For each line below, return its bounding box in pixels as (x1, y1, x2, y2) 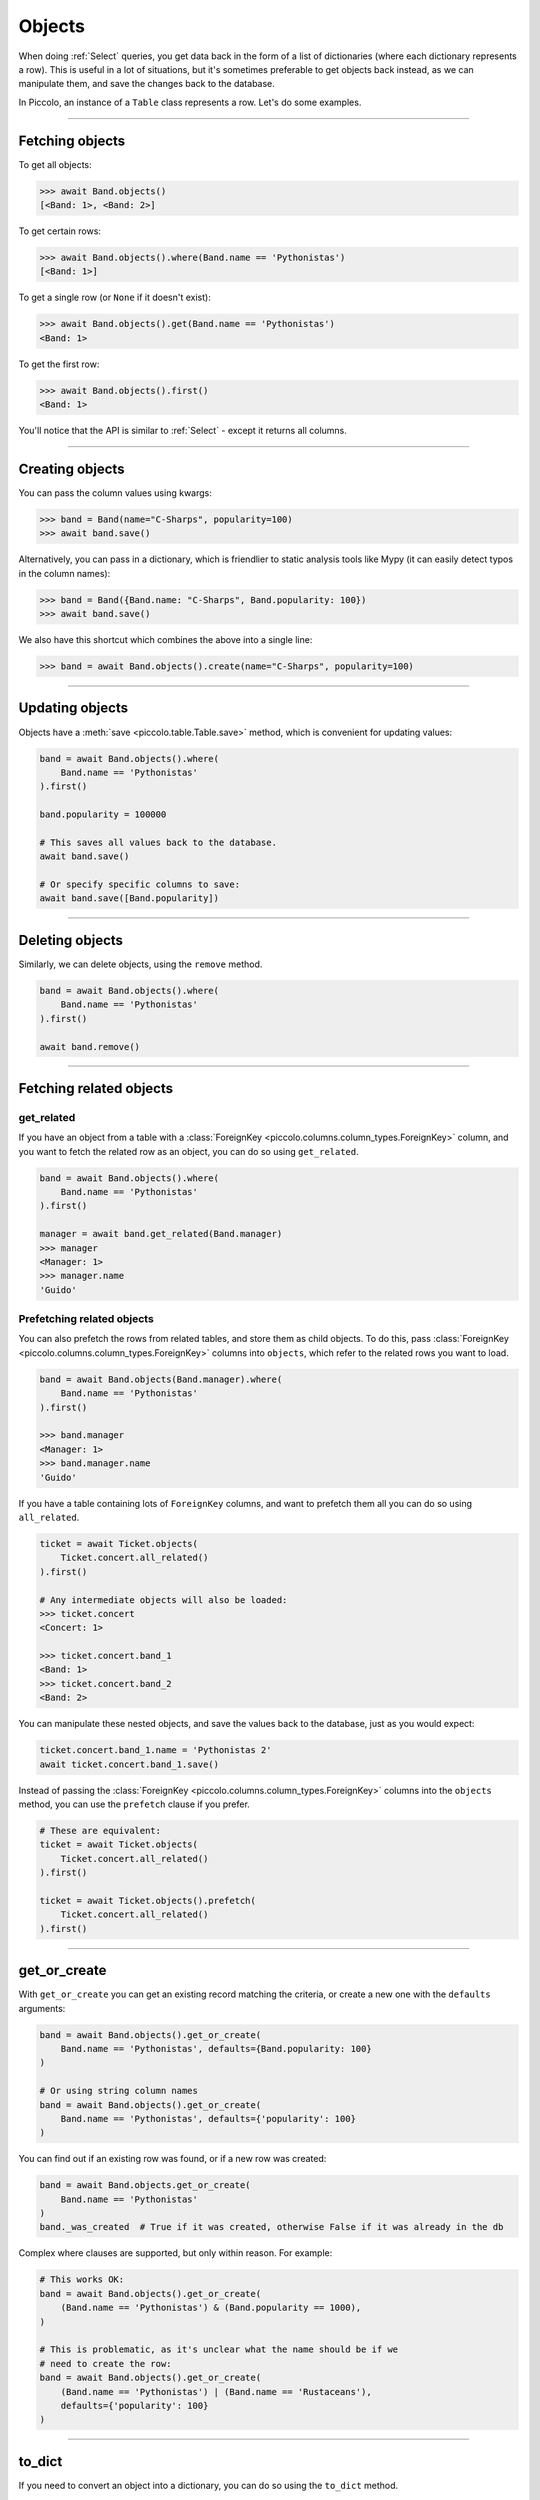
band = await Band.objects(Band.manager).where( (39, 1373, 283, 1385)
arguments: (18, 2002, 66, 2014)
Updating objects (18, 700, 129, 717)
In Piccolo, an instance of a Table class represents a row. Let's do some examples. (18, 96, 362, 108)
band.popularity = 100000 (39, 809, 167, 820)
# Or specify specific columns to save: (39, 879, 240, 890)
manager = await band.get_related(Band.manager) (39, 1228, 283, 1240)
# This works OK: (39, 2274, 125, 2285)
